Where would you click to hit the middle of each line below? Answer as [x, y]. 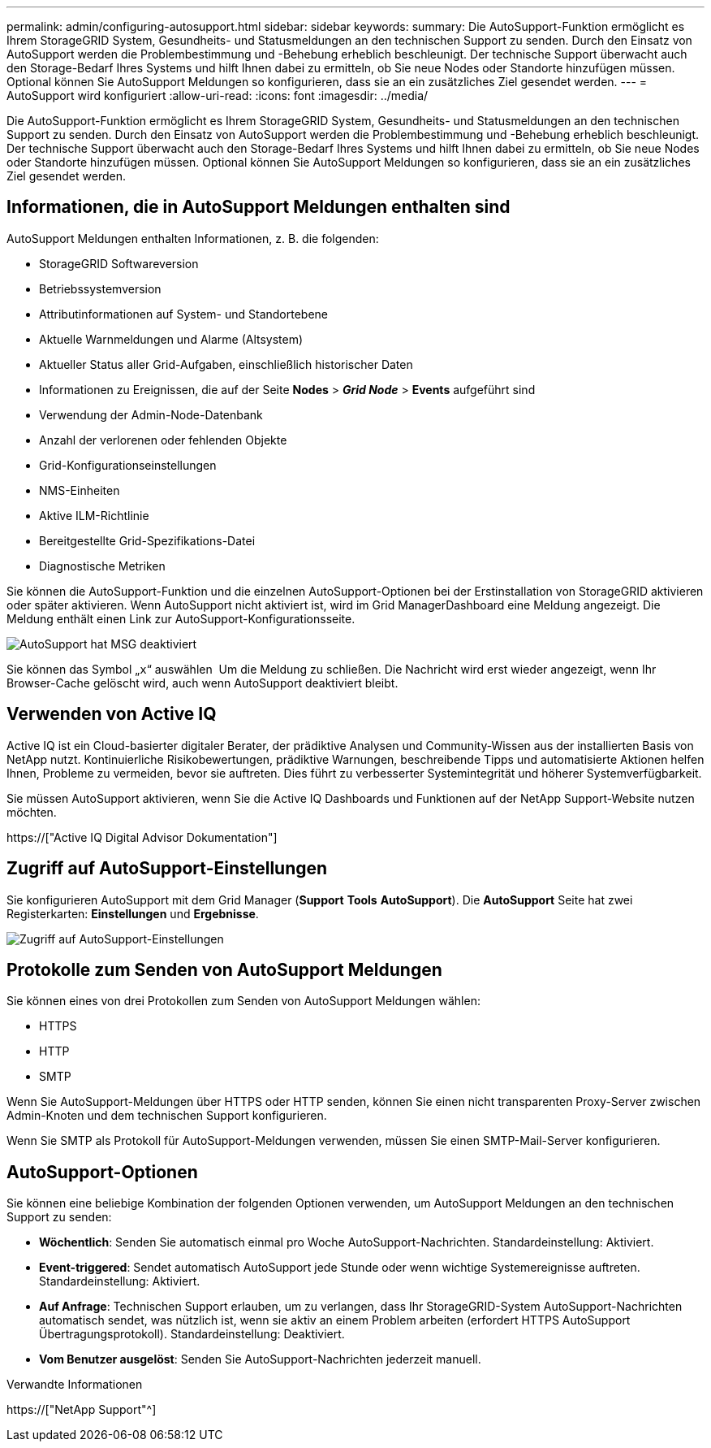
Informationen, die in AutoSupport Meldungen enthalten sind [259, 207]
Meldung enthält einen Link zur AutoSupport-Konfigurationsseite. [181, 618]
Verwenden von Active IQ [112, 714]
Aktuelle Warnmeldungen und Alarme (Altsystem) [171, 339]
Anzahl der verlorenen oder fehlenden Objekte [163, 440]
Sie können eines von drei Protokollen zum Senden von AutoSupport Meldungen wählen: [243, 1001]
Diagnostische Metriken [102, 566]
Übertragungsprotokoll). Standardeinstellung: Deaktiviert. [192, 1334]
